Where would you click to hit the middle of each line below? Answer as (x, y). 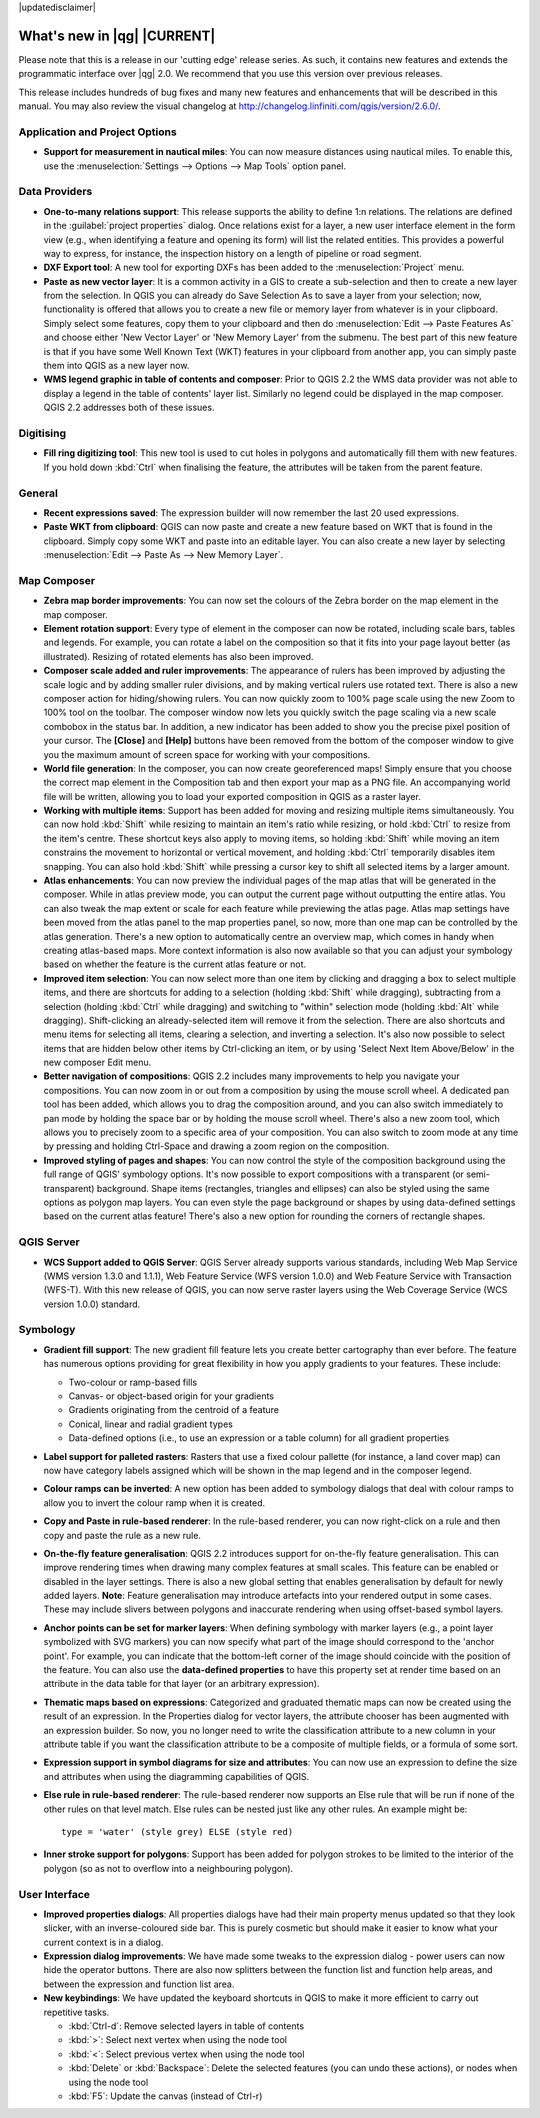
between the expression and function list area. (139, 1984)
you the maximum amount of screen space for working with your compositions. (207, 754)
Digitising (42, 433)
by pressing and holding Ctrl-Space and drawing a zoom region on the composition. (216, 1146)
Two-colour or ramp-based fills (133, 1382)
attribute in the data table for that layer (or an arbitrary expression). (181, 1684)
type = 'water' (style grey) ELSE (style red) (177, 1831)
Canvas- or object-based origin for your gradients (171, 1396)
